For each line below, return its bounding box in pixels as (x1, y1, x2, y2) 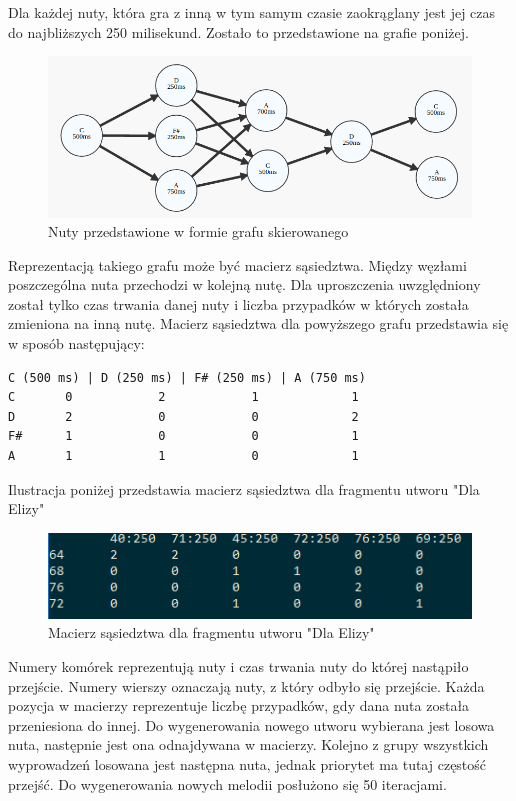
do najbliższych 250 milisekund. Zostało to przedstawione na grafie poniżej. (8, 21, 469, 42)
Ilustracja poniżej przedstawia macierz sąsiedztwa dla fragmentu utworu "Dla (8, 478, 480, 499)
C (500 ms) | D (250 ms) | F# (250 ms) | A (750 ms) (8, 370, 366, 385)
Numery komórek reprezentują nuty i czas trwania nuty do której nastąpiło (8, 655, 469, 676)
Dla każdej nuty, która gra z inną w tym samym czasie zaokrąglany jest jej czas (8, 2, 496, 22)
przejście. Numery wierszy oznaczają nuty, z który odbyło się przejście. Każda (8, 675, 485, 696)
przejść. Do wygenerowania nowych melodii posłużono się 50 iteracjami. (8, 773, 447, 794)
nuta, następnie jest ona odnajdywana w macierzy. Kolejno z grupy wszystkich (8, 734, 489, 755)
